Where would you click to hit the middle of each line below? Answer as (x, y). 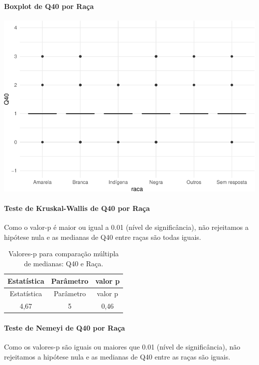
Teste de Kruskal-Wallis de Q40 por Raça (77, 208)
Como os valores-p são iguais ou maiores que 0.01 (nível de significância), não (122, 347)
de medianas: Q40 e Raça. (64, 263)
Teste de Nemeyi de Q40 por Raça (65, 327)
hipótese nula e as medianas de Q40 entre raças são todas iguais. (103, 237)
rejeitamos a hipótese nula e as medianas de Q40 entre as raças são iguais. (117, 356)
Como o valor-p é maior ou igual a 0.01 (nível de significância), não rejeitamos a (127, 227)
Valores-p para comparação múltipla (64, 254)
